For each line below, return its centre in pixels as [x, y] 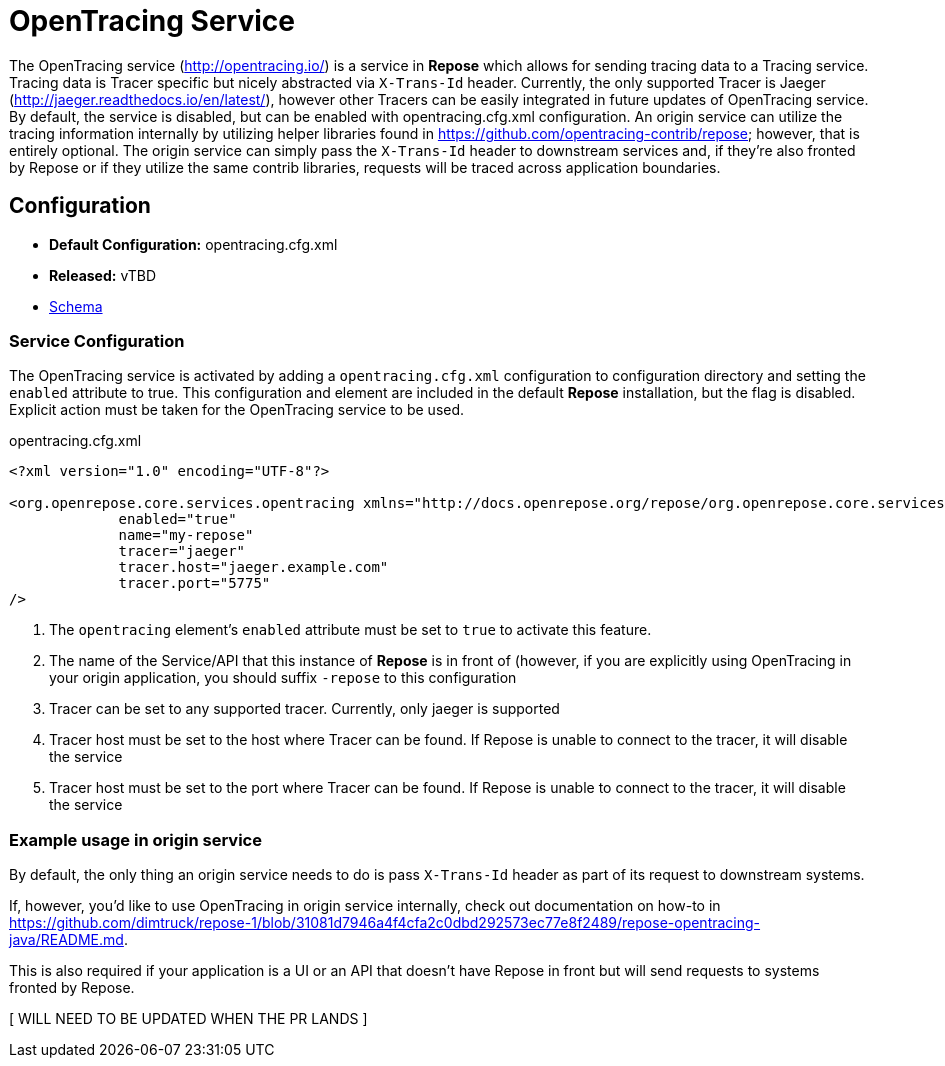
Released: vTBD [103, 275]
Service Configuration [97, 340]
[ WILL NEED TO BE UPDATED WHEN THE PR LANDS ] [188, 1019]
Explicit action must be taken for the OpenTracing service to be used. [237, 410]
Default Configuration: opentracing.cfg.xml [193, 244]
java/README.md [66, 940]
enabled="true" [177, 519]
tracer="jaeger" [182, 551]
